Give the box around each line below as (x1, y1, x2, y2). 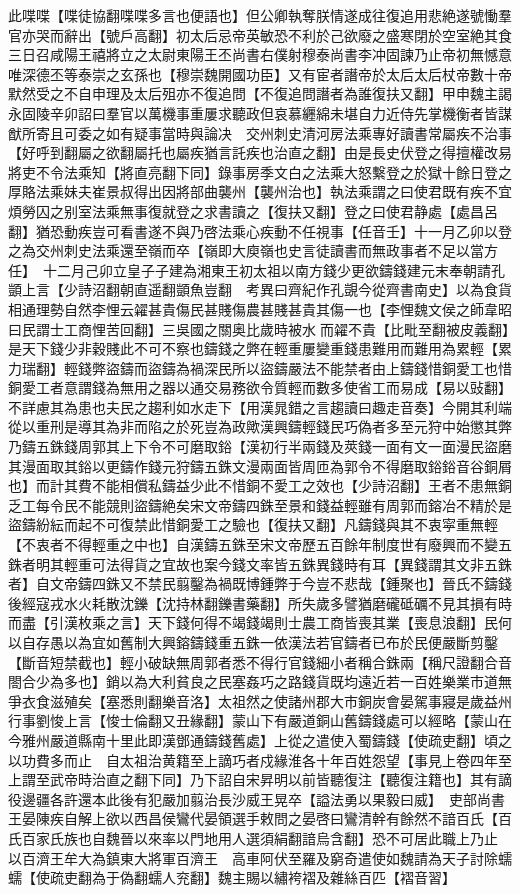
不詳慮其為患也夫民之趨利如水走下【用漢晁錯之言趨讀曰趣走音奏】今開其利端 (8, 396, 512, 417)
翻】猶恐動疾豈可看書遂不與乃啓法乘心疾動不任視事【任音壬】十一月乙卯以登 (8, 220, 512, 241)
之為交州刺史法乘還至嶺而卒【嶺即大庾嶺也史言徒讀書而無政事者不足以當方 (8, 240, 498, 261)
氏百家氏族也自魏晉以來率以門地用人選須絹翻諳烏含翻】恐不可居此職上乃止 (8, 827, 498, 848)
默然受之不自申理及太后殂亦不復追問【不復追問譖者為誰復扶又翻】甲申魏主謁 (8, 83, 512, 104)
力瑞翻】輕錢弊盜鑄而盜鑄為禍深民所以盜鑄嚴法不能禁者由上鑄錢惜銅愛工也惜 (8, 357, 512, 378)
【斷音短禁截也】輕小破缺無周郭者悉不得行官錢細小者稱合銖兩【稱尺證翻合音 (8, 651, 512, 672)
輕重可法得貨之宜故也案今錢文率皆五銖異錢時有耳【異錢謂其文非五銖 (63, 553, 512, 574)
